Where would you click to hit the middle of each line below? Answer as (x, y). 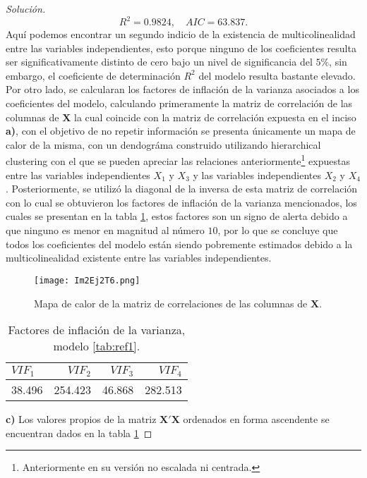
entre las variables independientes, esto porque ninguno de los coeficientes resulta (181, 48)
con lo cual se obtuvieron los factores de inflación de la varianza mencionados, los (181, 202)
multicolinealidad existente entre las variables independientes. (139, 258)
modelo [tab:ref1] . (97, 346)
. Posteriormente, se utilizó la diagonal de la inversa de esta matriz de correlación (182, 189)
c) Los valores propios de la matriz (81, 419)
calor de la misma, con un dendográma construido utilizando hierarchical (163, 144)
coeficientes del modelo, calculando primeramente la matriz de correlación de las (179, 103)
